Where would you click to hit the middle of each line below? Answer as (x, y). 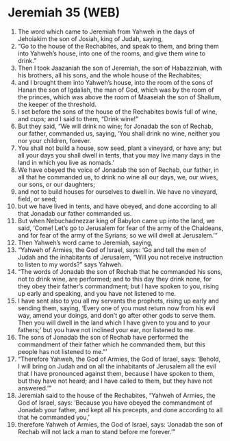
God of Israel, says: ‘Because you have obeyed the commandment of (115, 403)
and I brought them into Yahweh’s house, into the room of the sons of (115, 82)
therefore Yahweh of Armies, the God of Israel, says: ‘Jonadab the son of (120, 424)
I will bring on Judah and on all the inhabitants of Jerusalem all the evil (117, 366)
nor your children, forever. (54, 140)
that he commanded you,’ (53, 417)
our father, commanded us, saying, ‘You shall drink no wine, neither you (119, 133)
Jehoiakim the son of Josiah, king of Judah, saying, (90, 38)
